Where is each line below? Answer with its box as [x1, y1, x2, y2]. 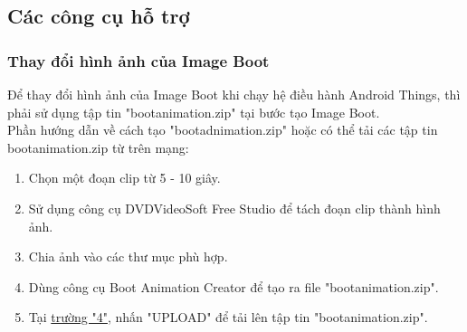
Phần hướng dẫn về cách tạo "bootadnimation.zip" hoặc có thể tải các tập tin [7, 120, 438, 139]
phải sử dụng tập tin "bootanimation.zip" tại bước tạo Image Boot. [7, 102, 380, 121]
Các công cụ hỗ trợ [7, 2, 190, 30]
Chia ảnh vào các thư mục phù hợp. [28, 247, 228, 266]
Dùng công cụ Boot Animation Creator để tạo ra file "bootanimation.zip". [28, 277, 439, 296]
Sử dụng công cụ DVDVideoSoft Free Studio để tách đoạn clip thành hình [28, 198, 441, 217]
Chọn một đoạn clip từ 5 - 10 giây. [28, 168, 221, 187]
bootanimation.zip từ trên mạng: [7, 138, 189, 157]
